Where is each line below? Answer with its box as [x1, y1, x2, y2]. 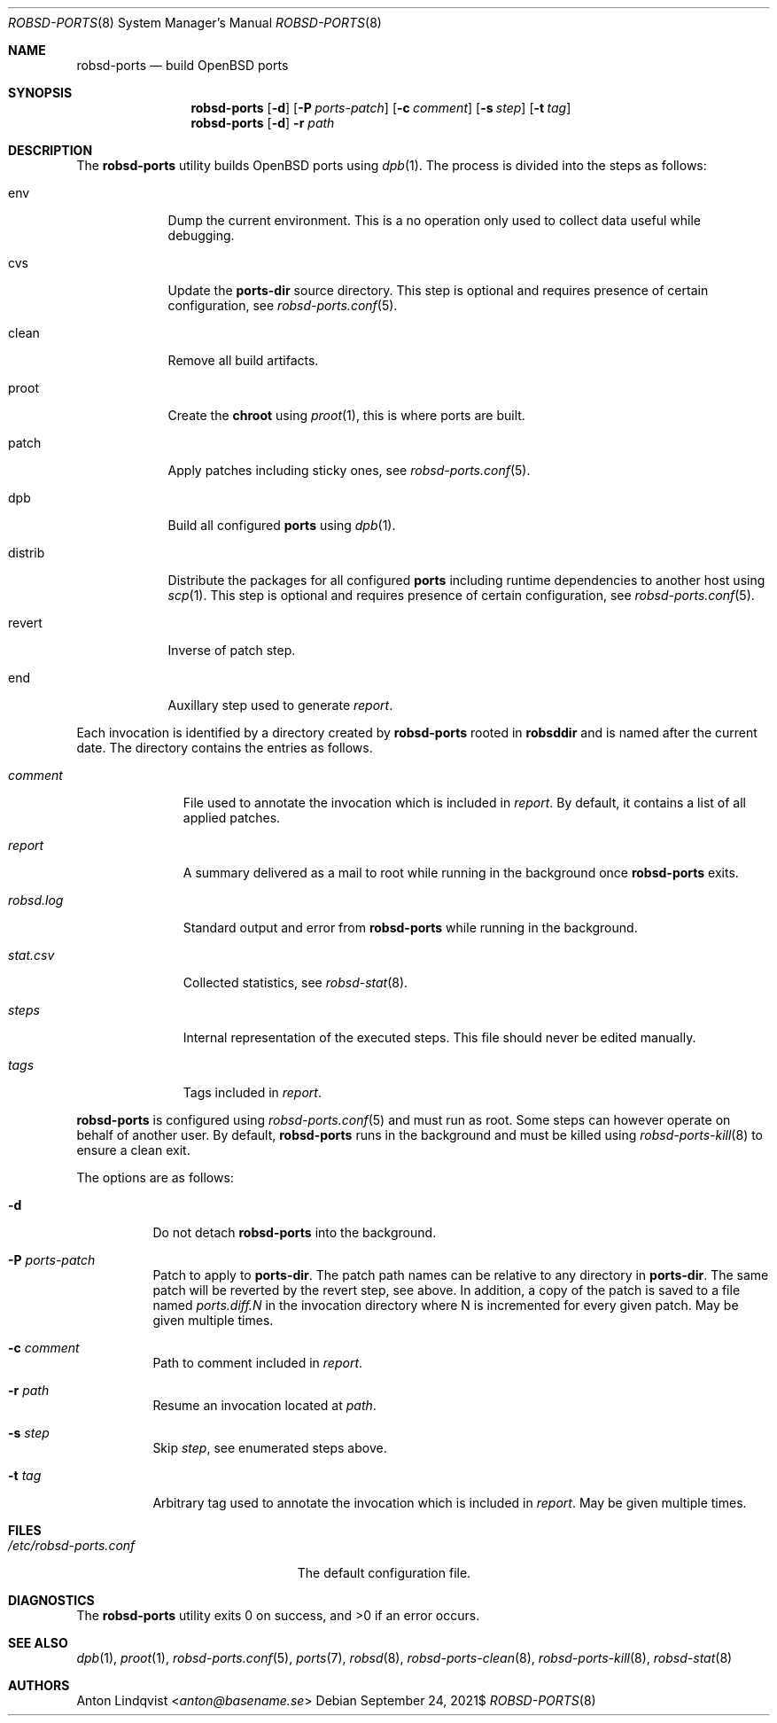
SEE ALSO [8, 1635, 68, 1650]
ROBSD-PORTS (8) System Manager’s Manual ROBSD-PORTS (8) [8, 15, 382, 30]
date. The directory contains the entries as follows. [76, 740, 373, 755]
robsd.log [8, 893, 64, 908]
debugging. [167, 228, 235, 243]
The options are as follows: [76, 1170, 234, 1185]
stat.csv [8, 947, 55, 963]
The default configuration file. [297, 1565, 471, 1580]
